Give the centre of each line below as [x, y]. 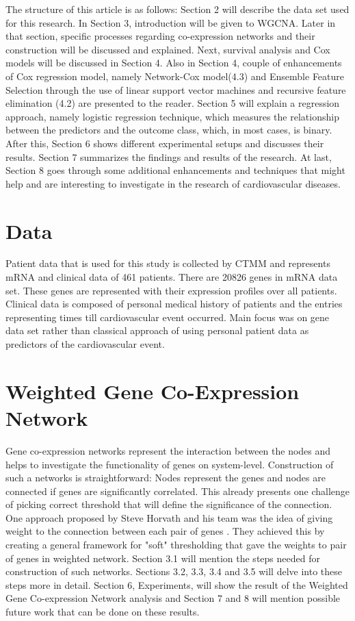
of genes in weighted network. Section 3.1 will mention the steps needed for [163, 558]
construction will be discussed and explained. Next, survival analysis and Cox [168, 49]
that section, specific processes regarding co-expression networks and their [160, 36]
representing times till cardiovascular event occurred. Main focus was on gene [168, 317]
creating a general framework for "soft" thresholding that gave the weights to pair [176, 545]
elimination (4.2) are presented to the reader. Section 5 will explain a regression [173, 103]
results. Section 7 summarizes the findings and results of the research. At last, [169, 156]
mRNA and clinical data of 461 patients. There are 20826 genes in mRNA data [172, 277]
